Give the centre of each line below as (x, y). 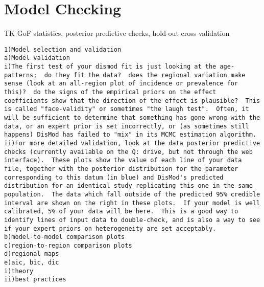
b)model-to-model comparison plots (65, 237)
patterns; (21, 75)
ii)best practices (35, 280)
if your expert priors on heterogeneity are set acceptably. (110, 228)
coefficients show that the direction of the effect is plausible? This (132, 101)
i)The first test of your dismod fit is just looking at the (110, 67)
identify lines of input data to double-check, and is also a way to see (132, 220)
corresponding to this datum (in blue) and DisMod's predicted (114, 177)
